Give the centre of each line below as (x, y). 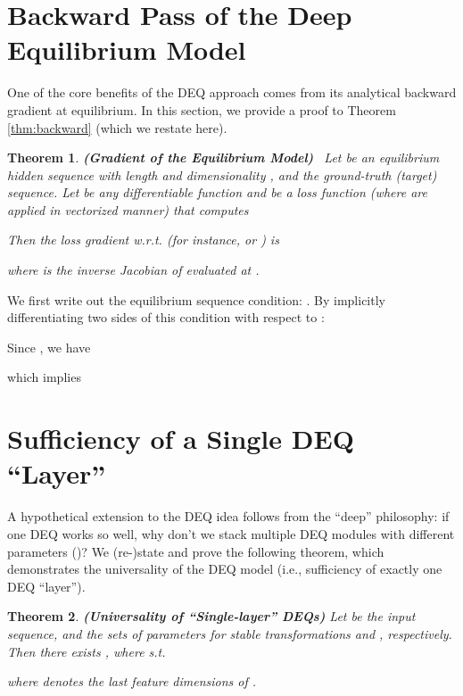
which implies (44, 377)
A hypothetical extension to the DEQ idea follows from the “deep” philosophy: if (228, 516)
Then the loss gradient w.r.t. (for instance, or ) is (143, 240)
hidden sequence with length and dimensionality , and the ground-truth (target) (222, 174)
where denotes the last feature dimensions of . (132, 681)
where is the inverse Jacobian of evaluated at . (133, 270)
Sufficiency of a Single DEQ (181, 439)
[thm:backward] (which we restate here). (117, 127)
